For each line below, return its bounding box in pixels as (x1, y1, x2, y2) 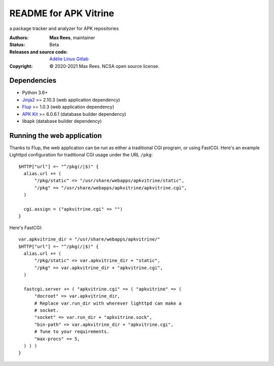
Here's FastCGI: (9, 224, 43, 230)
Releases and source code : (9, 49, 68, 55)
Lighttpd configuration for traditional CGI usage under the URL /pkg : (9, 152, 153, 158)
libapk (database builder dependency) (22, 118, 102, 124)
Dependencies (9, 76, 57, 85)
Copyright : (9, 63, 33, 69)
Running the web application (9, 131, 102, 140)
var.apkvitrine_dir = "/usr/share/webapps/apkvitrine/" (18, 237, 160, 242)
